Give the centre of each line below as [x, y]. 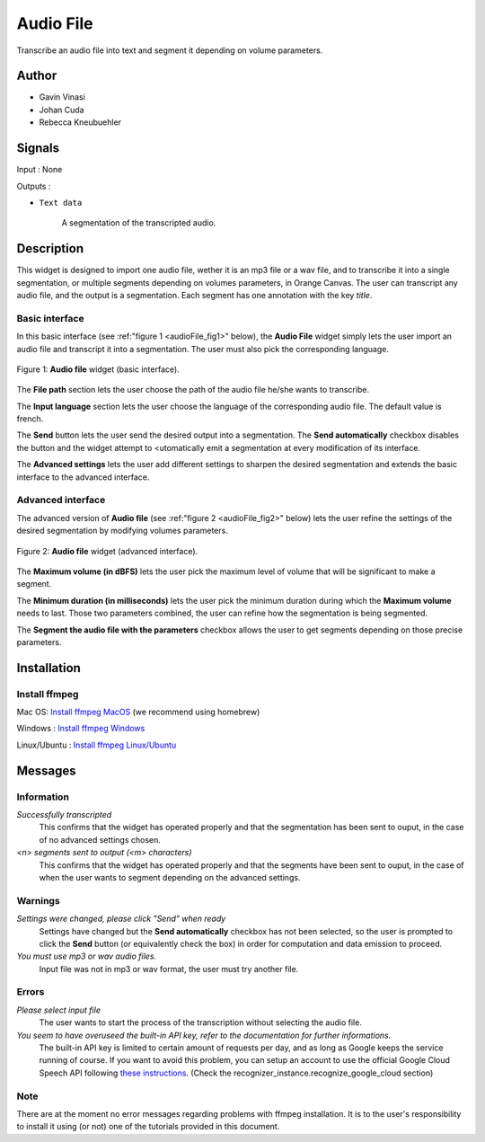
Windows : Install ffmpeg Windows [81, 729]
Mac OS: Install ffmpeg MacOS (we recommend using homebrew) [138, 712]
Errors [31, 992]
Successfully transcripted [64, 815]
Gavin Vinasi [62, 97]
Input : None [40, 170]
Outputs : [34, 186]
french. [30, 419]
